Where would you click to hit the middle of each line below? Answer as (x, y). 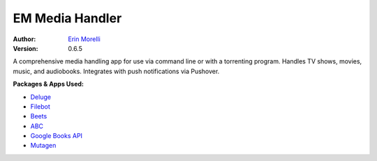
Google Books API (57, 136)
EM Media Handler (67, 18)
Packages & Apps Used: (48, 84)
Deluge (41, 97)
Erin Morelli (84, 39)
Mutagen (43, 146)
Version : (25, 48)
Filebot (40, 106)
